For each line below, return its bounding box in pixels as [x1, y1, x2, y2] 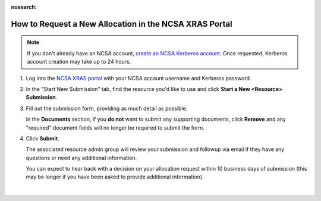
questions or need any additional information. [26, 154, 137, 161]
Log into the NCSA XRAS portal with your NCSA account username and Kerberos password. [26, 74, 251, 81]
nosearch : [11, 4, 37, 10]
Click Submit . [26, 134, 59, 142]
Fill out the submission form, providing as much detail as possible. [26, 105, 188, 112]
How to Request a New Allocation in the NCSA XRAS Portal [11, 18, 232, 29]
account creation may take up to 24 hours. [27, 58, 131, 65]
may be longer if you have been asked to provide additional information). [26, 173, 204, 181]
